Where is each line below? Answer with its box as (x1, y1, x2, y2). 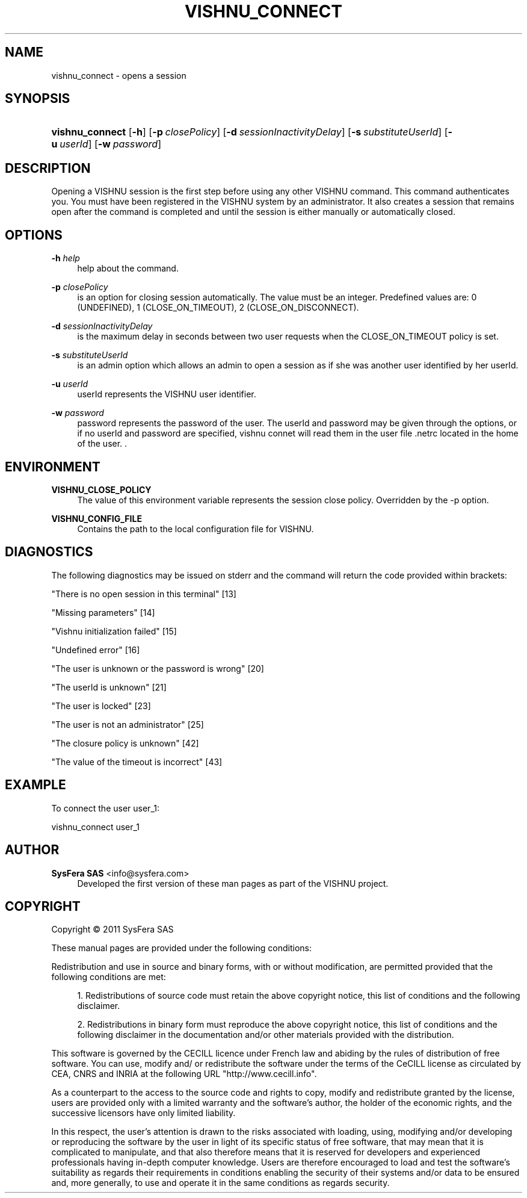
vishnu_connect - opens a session (51, 70, 186, 81)
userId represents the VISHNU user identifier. (77, 389, 256, 400)
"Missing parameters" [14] (51, 607, 155, 618)
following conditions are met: (51, 972, 166, 982)
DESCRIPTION (5, 160, 91, 176)
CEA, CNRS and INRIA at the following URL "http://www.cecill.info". (51, 1069, 317, 1079)
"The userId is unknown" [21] (51, 681, 167, 692)
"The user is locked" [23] (51, 700, 151, 711)
